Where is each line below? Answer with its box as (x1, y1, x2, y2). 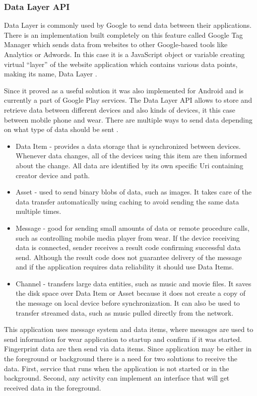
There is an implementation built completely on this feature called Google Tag (4, 29, 243, 40)
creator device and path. (15, 170, 90, 180)
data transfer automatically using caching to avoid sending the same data (15, 196, 239, 206)
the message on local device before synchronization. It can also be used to (15, 298, 240, 308)
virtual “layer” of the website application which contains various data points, (4, 59, 238, 69)
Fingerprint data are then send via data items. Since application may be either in (4, 343, 252, 354)
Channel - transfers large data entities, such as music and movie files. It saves (15, 278, 252, 288)
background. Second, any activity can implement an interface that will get (4, 373, 230, 383)
